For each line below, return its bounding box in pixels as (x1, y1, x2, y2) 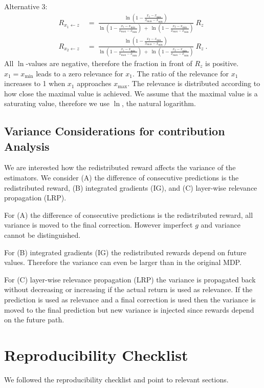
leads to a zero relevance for (36, 68, 123, 78)
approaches (77, 78, 112, 89)
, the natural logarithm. (122, 98, 196, 109)
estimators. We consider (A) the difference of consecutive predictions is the (4, 172, 239, 183)
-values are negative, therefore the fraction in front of (26, 57, 192, 68)
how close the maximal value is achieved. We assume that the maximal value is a (4, 88, 258, 98)
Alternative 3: (4, 1, 48, 11)
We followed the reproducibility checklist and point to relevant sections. (4, 374, 229, 384)
